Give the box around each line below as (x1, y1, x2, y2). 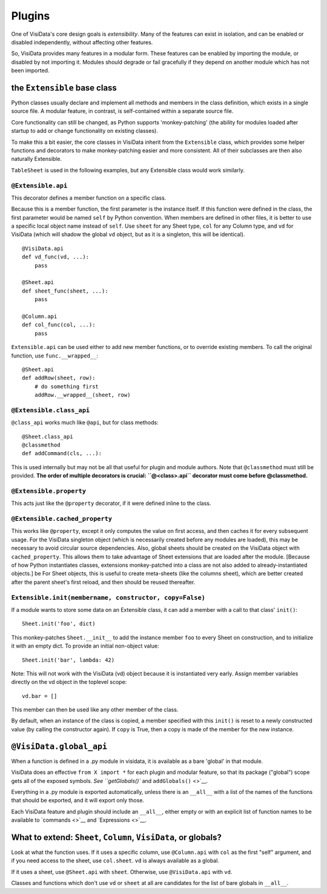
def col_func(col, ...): (22, 322, 96, 328)
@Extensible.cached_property (11, 515, 112, 523)
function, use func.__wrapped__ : (11, 352, 99, 359)
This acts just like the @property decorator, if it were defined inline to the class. (11, 499, 211, 507)
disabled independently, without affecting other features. (11, 38, 153, 46)
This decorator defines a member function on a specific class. (11, 194, 167, 201)
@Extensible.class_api (11, 406, 90, 414)
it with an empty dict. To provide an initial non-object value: (11, 642, 159, 649)
